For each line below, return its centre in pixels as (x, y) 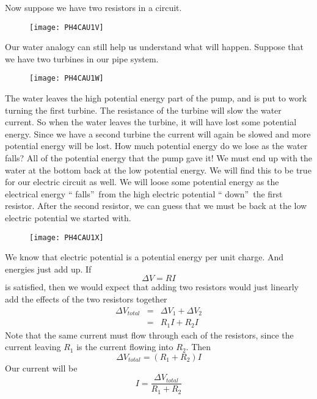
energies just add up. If (48, 269)
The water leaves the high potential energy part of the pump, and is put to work (156, 98)
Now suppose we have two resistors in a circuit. (93, 7)
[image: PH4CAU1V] (67, 27)
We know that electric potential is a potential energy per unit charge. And (144, 257)
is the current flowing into (125, 347)
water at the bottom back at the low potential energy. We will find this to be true (158, 170)
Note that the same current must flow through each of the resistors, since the (149, 335)
